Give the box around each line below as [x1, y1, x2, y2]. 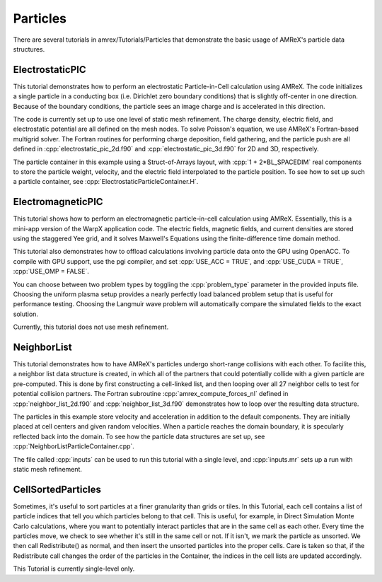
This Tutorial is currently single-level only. [13, 564, 135, 573]
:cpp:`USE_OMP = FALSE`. [13, 267, 90, 276]
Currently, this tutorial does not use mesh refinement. [13, 322, 169, 332]
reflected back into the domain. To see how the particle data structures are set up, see [13, 432, 265, 441]
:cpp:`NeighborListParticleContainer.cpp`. [13, 442, 134, 450]
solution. [13, 310, 39, 318]
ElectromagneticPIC [13, 196, 103, 208]
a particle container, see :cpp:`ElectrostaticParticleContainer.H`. [13, 177, 199, 186]
